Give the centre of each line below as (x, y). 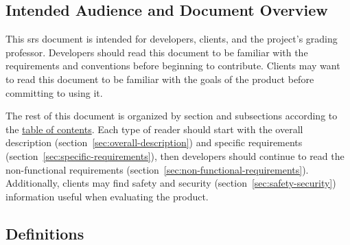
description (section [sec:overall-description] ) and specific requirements (154, 142)
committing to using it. (54, 92)
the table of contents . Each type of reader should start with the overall (154, 129)
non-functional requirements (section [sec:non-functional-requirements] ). (157, 169)
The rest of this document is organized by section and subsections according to (172, 116)
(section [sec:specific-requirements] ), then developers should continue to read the (175, 155)
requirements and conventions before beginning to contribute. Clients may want (173, 66)
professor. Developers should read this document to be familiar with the (157, 52)
